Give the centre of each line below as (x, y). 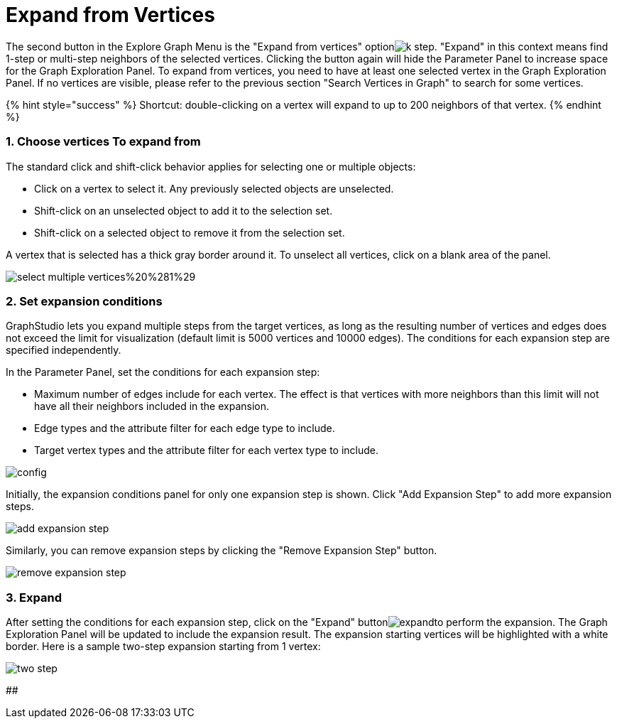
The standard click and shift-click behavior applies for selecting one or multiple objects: (211, 166)
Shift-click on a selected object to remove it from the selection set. (190, 232)
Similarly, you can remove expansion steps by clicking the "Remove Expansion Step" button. (222, 551)
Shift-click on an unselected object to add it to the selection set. (184, 210)
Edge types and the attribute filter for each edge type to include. (185, 428)
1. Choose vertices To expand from (103, 142)
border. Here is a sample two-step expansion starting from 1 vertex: (163, 646)
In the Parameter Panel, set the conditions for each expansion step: (163, 372)
